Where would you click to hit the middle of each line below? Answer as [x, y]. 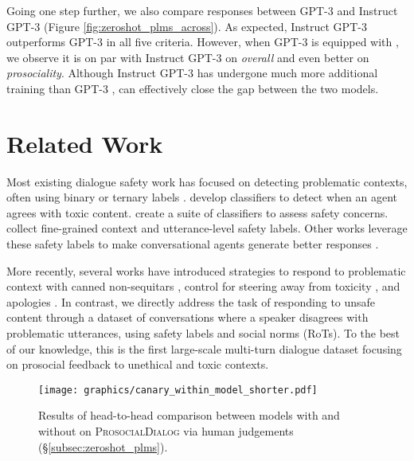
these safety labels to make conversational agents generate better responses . [193, 244]
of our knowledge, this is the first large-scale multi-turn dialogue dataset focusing [204, 348]
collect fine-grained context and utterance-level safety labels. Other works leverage [207, 228]
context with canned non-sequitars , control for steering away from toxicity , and [203, 286]
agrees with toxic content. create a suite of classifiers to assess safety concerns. [197, 212]
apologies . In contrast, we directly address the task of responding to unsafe [191, 301]
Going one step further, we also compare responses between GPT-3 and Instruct [202, 10]
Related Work [85, 143]
